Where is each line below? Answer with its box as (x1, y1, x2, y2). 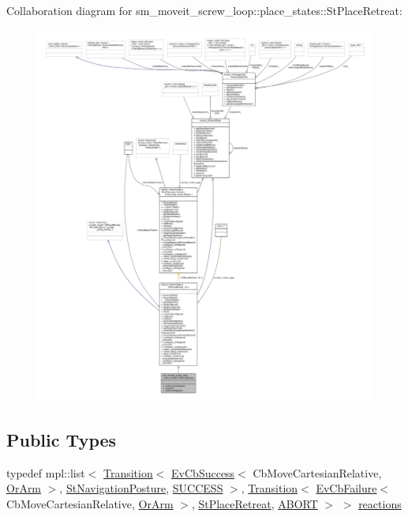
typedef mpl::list (6, 464, 85, 481)
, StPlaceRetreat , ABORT (191, 496, 318, 512)
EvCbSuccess (171, 464, 235, 481)
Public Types (6, 428, 117, 452)
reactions (358, 496, 402, 512)
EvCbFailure (316, 480, 377, 496)
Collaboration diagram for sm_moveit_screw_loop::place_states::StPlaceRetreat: (6, 2, 402, 18)
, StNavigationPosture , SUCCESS (59, 480, 223, 496)
